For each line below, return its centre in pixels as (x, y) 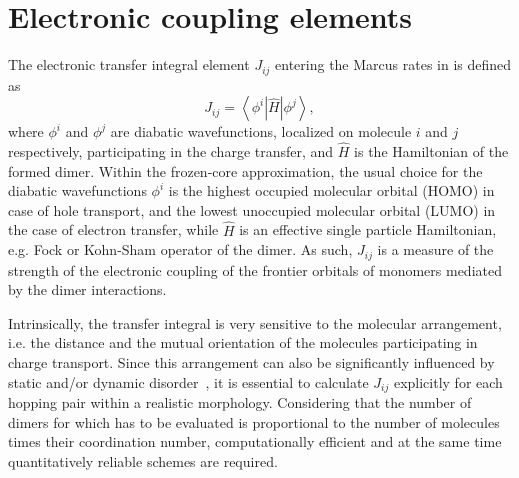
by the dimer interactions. (87, 289)
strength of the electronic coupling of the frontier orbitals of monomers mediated (255, 269)
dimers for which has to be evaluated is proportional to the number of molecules (254, 421)
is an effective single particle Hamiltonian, (368, 229)
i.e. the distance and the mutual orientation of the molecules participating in (243, 342)
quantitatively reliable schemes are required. (143, 460)
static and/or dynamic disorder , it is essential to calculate (188, 381)
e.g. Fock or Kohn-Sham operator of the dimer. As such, (180, 249)
